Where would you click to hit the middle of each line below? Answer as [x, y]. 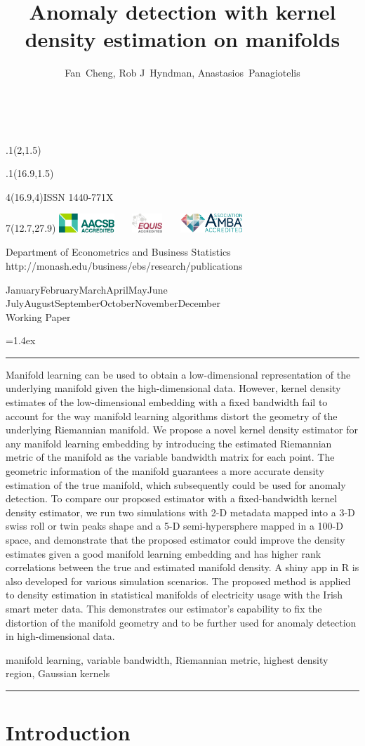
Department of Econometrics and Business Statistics [118, 252]
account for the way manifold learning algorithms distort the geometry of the [172, 415]
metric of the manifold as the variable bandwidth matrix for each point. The [170, 457]
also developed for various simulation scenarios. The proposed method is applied [178, 581]
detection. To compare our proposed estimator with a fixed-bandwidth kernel [172, 498]
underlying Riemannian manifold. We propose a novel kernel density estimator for [182, 430]
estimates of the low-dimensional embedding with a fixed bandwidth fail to [167, 402]
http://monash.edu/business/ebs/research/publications [124, 265]
